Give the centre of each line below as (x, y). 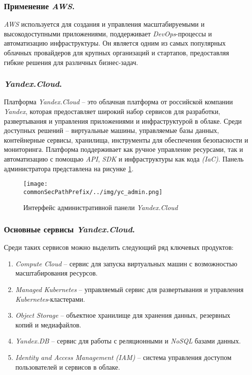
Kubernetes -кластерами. (50, 299)
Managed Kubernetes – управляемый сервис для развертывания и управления (129, 289)
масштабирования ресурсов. (56, 273)
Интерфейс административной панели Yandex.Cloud (101, 207)
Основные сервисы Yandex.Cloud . (69, 229)
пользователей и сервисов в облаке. (68, 367)
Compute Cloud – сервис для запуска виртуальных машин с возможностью (126, 263)
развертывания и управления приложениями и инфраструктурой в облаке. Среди (123, 121)
